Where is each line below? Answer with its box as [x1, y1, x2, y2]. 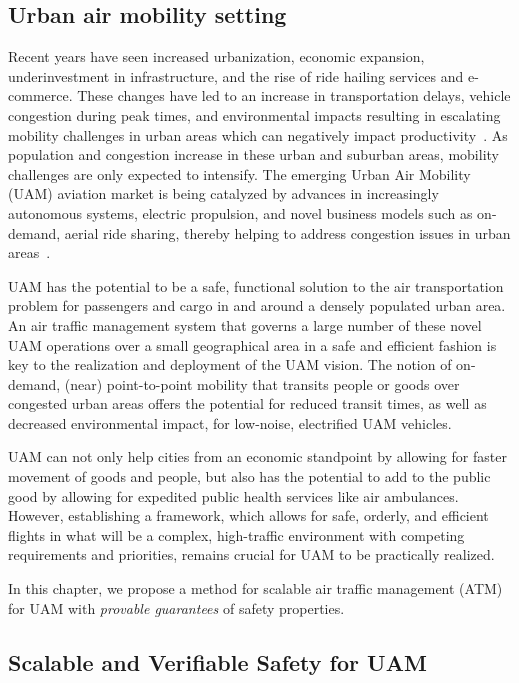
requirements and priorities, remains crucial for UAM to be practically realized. [8, 544, 495, 565]
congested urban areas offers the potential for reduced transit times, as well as [8, 393, 487, 414]
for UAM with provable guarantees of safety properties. [8, 597, 345, 618]
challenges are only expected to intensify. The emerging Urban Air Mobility [8, 163, 471, 184]
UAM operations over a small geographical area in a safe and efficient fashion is [8, 334, 497, 355]
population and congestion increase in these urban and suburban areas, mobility [8, 144, 499, 165]
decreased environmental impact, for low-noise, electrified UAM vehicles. [8, 412, 452, 433]
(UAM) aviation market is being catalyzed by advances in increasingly [8, 183, 439, 204]
